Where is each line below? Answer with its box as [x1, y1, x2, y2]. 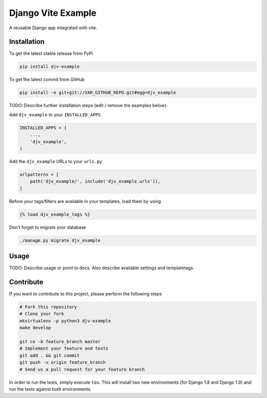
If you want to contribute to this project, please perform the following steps [9, 291, 162, 297]
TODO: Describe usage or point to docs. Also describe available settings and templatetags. [9, 265, 195, 271]
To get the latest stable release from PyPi [9, 50, 93, 56]
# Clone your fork [19, 311, 64, 317]
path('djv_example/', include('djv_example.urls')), [30, 179, 161, 184]
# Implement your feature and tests [19, 346, 109, 351]
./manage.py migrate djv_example [19, 238, 101, 243]
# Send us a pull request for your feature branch [19, 366, 145, 372]
